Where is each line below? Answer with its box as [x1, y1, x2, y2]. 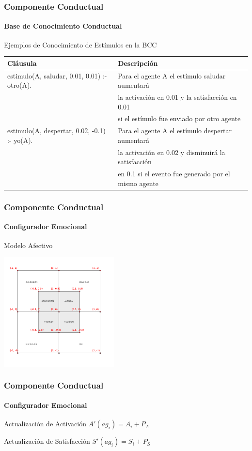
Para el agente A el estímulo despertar [118, 125, 232, 136]
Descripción [118, 58, 158, 68]
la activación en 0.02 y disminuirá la [118, 147, 225, 157]
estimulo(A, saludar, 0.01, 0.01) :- [7, 70, 107, 80]
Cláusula [7, 58, 37, 68]
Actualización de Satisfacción [4, 436, 90, 446]
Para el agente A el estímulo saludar [118, 70, 226, 80]
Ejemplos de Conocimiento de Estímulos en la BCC [4, 39, 157, 49]
